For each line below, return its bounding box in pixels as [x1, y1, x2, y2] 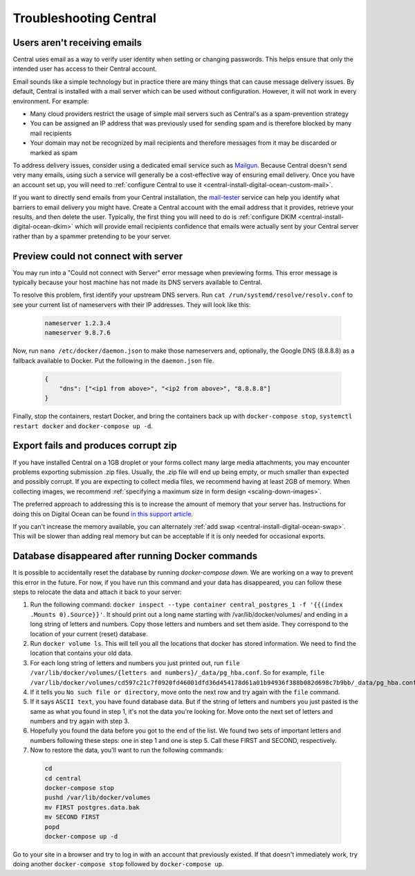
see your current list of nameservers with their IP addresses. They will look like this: [12, 300, 251, 308]
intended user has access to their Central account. [12, 64, 157, 73]
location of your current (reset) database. [30, 629, 148, 638]
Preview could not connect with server [12, 250, 183, 262]
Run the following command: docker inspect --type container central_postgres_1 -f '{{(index [30, 600, 343, 609]
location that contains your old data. [30, 649, 133, 658]
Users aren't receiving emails [12, 37, 142, 49]
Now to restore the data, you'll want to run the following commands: [30, 746, 224, 755]
